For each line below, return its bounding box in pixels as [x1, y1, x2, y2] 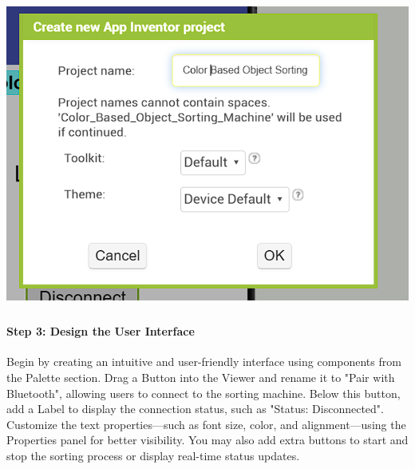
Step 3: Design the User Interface [6, 323, 195, 340]
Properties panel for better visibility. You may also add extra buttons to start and [6, 431, 409, 448]
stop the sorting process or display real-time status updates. [6, 447, 300, 463]
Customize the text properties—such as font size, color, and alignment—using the [6, 415, 406, 432]
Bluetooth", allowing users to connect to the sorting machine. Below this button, [6, 384, 401, 401]
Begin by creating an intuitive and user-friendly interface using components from [6, 353, 401, 370]
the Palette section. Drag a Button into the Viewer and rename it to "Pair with [6, 368, 395, 385]
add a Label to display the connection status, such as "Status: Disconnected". [6, 400, 385, 417]
